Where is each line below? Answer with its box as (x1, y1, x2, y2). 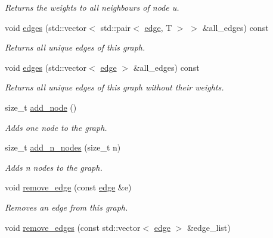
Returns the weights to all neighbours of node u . (5, 1, 179, 13)
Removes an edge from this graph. (5, 201, 128, 213)
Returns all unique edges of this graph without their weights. (5, 81, 224, 93)
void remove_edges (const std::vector (5, 221, 141, 233)
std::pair (100, 21, 131, 33)
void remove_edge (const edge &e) (5, 181, 132, 193)
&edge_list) (187, 221, 231, 233)
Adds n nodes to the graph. (5, 161, 103, 173)
